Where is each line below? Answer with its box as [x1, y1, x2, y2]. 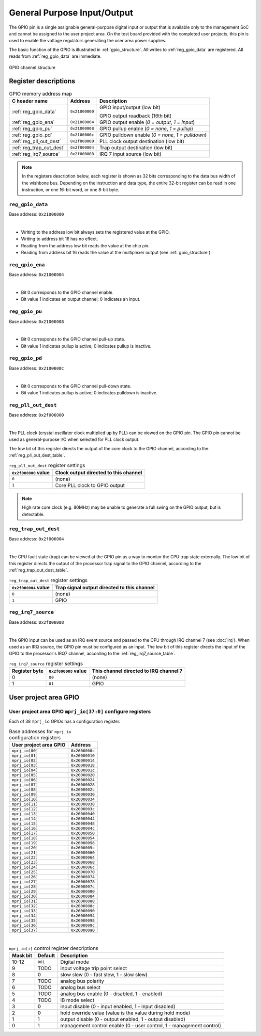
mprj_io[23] [12, 859, 38, 865]
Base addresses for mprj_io [9, 728, 71, 735]
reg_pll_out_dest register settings [9, 462, 86, 469]
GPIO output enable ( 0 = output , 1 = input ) [99, 119, 195, 126]
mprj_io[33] [12, 908, 38, 913]
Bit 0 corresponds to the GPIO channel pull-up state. [21, 336, 126, 342]
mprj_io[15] [12, 821, 38, 826]
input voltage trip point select [60, 965, 128, 972]
